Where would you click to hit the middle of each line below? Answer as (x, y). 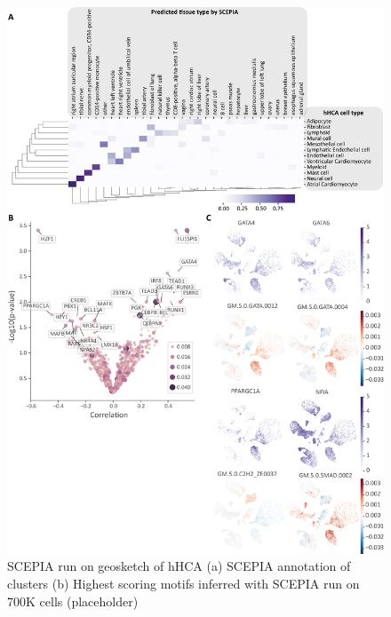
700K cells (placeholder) (73, 601)
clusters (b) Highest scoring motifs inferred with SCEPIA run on (184, 584)
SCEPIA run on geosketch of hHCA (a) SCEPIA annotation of (179, 566)
